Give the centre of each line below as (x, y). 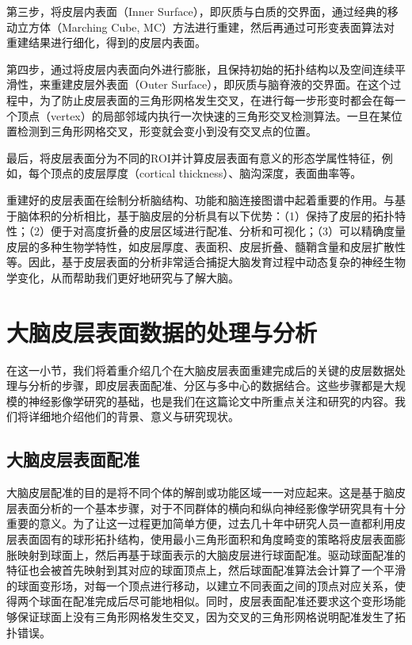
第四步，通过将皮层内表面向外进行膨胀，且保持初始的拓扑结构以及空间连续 (200, 69)
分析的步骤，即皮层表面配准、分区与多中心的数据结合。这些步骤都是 (206, 385)
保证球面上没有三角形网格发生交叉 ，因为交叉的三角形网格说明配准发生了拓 (211, 616)
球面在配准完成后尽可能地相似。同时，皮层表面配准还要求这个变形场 (217, 601)
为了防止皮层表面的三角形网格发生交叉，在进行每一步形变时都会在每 (217, 99)
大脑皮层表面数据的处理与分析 (162, 332)
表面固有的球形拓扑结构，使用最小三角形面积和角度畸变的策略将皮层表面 (206, 538)
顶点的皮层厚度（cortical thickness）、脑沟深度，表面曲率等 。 (206, 173)
